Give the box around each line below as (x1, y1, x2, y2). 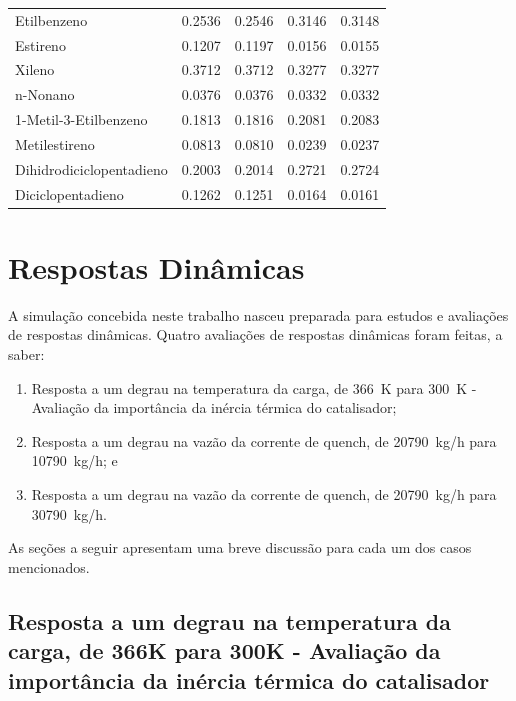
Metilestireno (15, 133, 95, 154)
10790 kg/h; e (31, 450, 118, 471)
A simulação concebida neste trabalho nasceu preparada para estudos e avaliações (8, 304, 509, 325)
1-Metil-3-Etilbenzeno (15, 109, 148, 130)
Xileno (15, 59, 55, 80)
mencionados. (8, 556, 90, 577)
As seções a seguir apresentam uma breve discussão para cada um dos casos (8, 537, 472, 558)
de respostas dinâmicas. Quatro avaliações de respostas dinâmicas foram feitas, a (8, 324, 503, 345)
